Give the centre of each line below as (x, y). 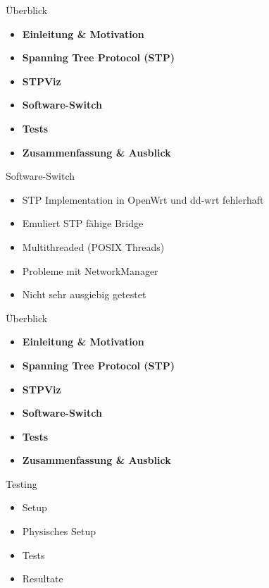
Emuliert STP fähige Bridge (83, 223)
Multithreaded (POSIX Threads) (93, 246)
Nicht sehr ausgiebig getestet (84, 294)
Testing (21, 483)
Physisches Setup (59, 531)
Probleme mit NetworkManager (90, 270)
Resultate (43, 578)
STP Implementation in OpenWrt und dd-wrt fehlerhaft (143, 199)
